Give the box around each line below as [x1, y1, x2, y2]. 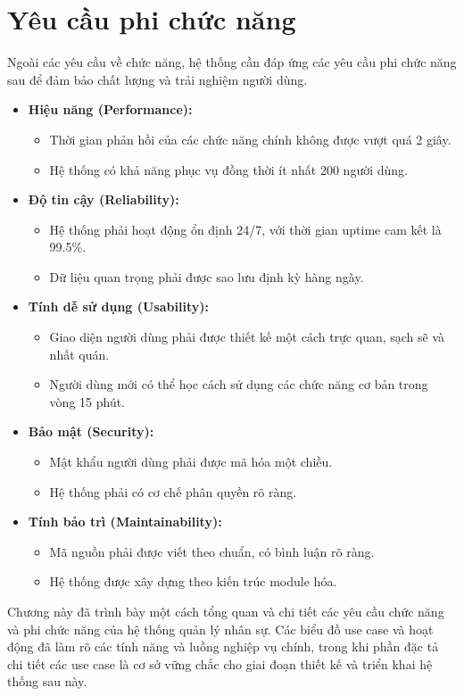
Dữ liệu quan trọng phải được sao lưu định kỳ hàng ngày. [49, 267, 364, 286]
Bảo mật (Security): [28, 422, 154, 441]
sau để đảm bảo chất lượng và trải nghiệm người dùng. [7, 70, 308, 88]
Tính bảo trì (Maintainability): [28, 512, 222, 531]
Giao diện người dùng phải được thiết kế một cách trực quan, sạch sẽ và [49, 327, 445, 346]
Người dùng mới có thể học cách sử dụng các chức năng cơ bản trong [49, 375, 428, 394]
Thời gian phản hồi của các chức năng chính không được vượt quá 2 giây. [49, 129, 452, 148]
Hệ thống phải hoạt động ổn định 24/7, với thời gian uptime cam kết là [49, 220, 442, 238]
